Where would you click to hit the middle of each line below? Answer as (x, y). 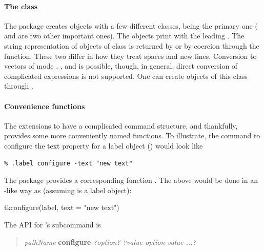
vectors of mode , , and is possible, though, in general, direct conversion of (121, 66)
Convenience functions (45, 106)
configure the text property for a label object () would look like (104, 145)
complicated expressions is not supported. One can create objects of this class (126, 76)
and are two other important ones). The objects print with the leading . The (124, 36)
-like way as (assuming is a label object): (68, 190)
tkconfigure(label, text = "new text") (62, 207)
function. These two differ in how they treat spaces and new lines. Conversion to (130, 56)
